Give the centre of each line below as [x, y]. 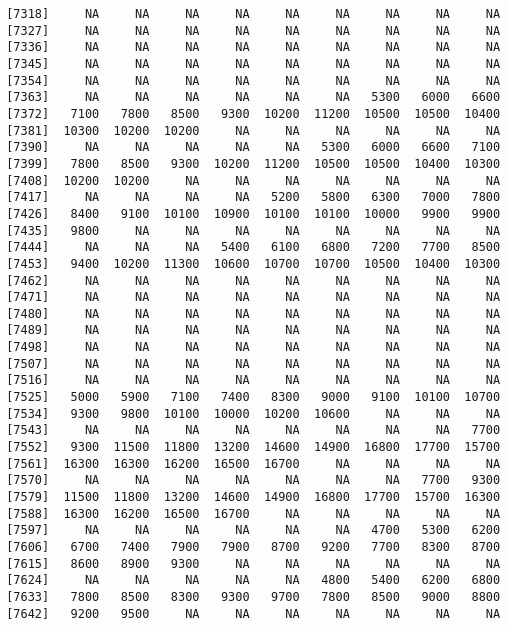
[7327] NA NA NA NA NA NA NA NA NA [253, 30]
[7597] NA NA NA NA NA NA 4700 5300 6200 [253, 530]
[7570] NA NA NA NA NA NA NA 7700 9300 [253, 480]
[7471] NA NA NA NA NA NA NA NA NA [253, 297]
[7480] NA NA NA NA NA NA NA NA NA [253, 313]
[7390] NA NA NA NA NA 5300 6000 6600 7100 [253, 147]
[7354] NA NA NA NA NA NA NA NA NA [253, 80]
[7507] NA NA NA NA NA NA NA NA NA [253, 363]
